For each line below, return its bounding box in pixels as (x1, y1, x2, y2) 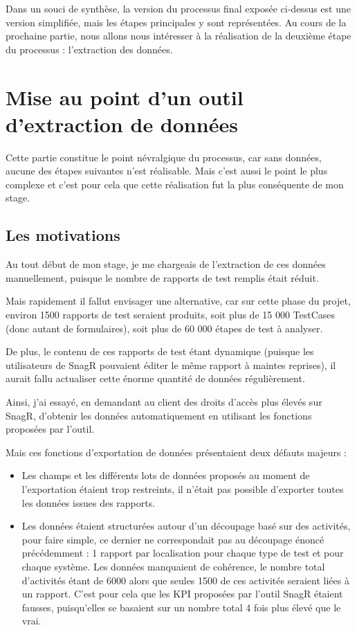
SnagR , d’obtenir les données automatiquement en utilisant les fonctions (6, 408, 312, 422)
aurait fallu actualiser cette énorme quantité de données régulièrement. (6, 371, 305, 386)
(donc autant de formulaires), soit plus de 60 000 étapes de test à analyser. (6, 321, 323, 335)
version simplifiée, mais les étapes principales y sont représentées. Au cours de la (6, 15, 347, 29)
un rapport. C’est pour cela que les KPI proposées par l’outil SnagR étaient (21, 586, 343, 601)
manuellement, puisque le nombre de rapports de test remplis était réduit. (6, 270, 319, 285)
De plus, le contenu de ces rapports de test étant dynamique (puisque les (6, 344, 314, 359)
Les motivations (6, 224, 120, 246)
